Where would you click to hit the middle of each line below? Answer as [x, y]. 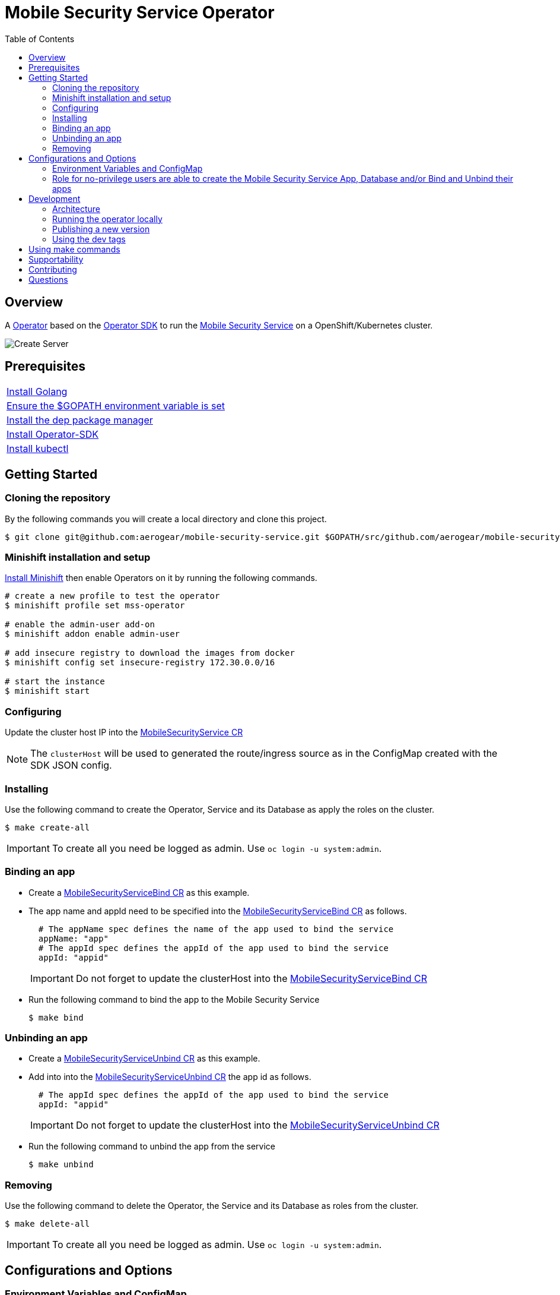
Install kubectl [38, 449]
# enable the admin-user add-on [80, 625]
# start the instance [55, 682]
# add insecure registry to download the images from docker [150, 653]
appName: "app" [73, 938]
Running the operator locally [107, 219]
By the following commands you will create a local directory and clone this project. [166, 519]
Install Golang [37, 392]
